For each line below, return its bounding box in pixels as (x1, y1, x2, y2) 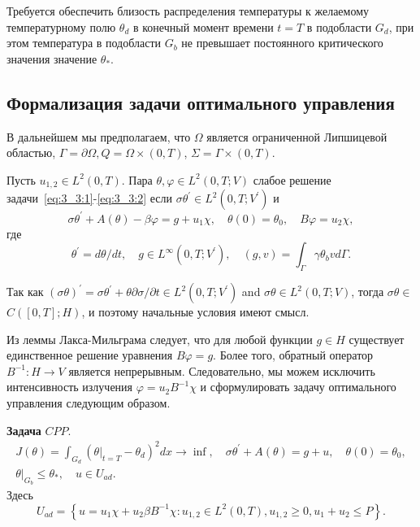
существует (349, 330, 405, 347)
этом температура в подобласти (6, 34, 162, 51)
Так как (6, 283, 44, 300)
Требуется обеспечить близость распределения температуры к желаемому (6, 2, 370, 19)
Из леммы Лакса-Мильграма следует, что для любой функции (6, 330, 313, 347)
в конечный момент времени (132, 18, 274, 35)
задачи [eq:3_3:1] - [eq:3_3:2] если (6, 189, 173, 207)
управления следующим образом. (6, 394, 171, 412)
